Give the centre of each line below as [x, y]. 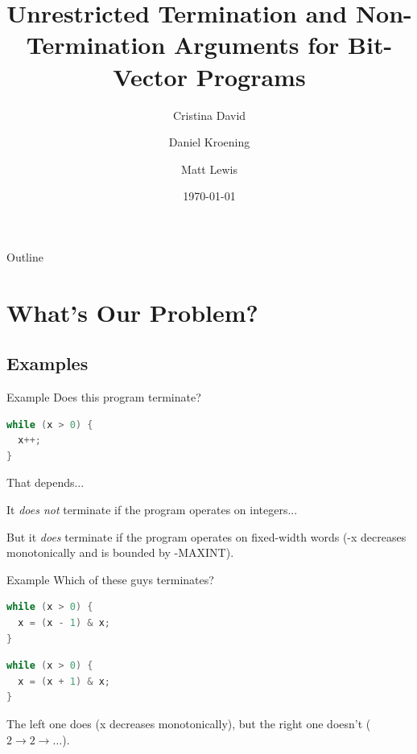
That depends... [45, 482]
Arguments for [257, 45]
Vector [150, 76]
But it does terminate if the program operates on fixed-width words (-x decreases [206, 536]
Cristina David [209, 115]
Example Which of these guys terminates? [110, 579]
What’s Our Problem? [132, 312]
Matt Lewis [209, 169]
